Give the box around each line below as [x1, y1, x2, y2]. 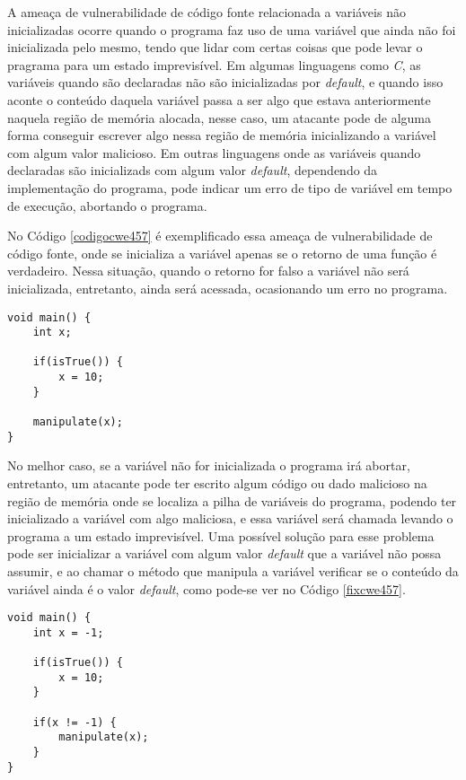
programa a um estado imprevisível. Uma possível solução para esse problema [7, 526, 435, 545]
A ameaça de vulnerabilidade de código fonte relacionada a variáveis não [7, 3, 406, 21]
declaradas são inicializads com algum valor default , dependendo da [7, 161, 378, 180]
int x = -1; [32, 626, 104, 639]
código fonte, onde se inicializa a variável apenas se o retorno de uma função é [7, 243, 437, 262]
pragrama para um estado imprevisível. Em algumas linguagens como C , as [7, 55, 421, 74]
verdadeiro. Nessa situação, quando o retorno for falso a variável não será [7, 261, 409, 280]
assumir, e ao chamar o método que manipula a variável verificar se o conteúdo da [7, 561, 459, 580]
